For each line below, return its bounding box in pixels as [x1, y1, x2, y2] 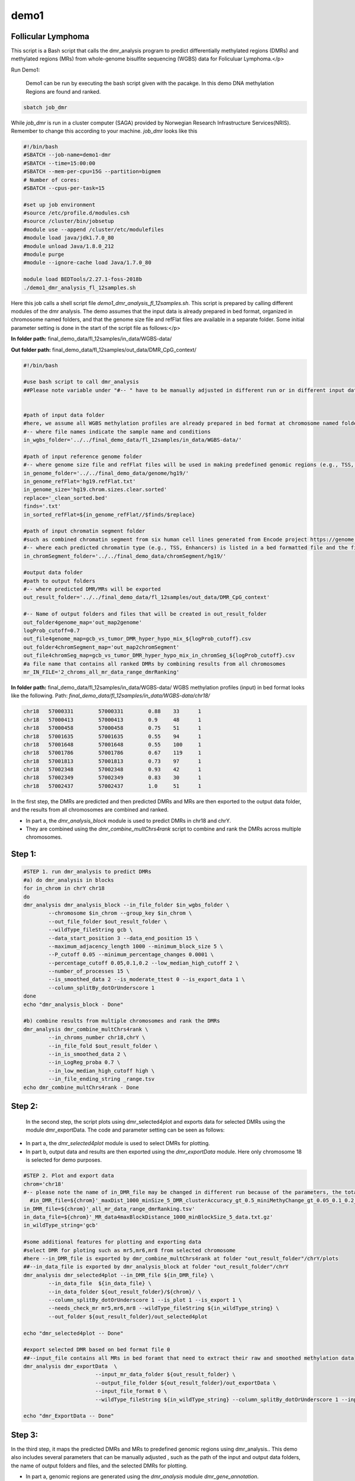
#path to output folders [23, 578, 96, 584]
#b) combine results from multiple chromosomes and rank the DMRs [23, 1018, 220, 1024]
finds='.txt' [23, 503, 62, 509]
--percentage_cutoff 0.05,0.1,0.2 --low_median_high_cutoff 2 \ [48, 960, 239, 966]
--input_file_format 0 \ [95, 1388, 167, 1395]
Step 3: [11, 1429, 38, 1440]
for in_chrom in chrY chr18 [23, 885, 105, 892]
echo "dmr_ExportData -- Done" [23, 1413, 115, 1419]
